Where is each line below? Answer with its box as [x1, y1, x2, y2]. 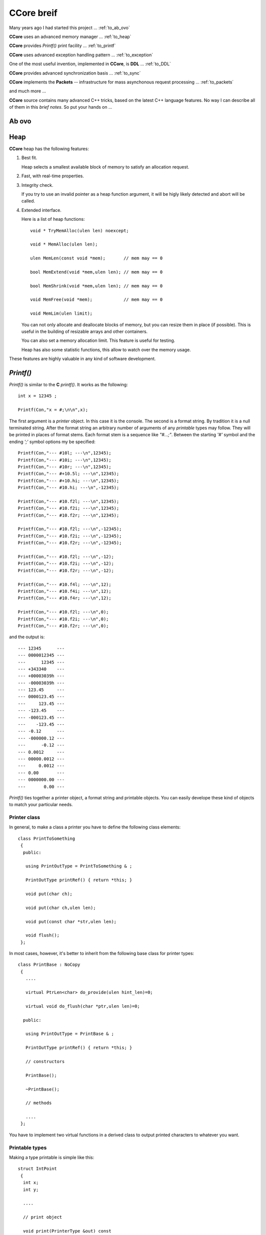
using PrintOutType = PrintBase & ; [25, 1031, 114, 1037]
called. [21, 198, 35, 204]
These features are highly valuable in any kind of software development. [9, 356, 156, 362]
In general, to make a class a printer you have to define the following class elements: [9, 824, 181, 830]
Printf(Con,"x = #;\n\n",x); [18, 407, 88, 412]
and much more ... [9, 88, 46, 94]
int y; [23, 1187, 39, 1193]
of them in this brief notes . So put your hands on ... [9, 104, 113, 110]
